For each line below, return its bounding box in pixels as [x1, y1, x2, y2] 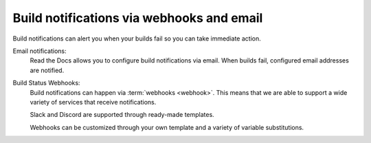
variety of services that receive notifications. [30, 98, 157, 106]
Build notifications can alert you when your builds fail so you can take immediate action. [12, 34, 261, 43]
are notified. [30, 66, 65, 74]
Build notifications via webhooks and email [12, 10, 263, 25]
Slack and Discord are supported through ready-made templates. [30, 111, 214, 119]
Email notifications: [12, 47, 67, 55]
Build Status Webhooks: [12, 79, 80, 87]
